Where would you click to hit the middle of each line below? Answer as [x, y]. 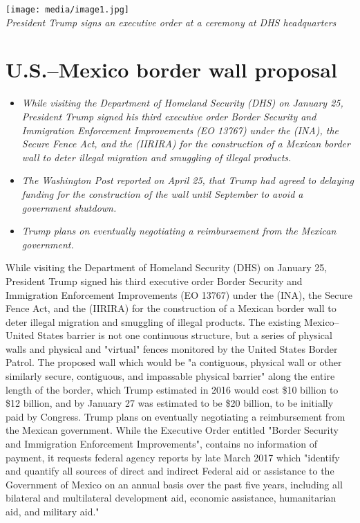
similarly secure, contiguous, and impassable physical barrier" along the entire [170, 376]
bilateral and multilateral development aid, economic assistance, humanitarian [171, 498]
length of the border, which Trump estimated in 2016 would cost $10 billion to [172, 389]
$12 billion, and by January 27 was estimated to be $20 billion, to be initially [170, 403]
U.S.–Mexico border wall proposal [171, 70]
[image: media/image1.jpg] [67, 10]
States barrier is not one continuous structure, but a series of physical [185, 335]
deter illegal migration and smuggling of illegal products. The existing [153, 321]
